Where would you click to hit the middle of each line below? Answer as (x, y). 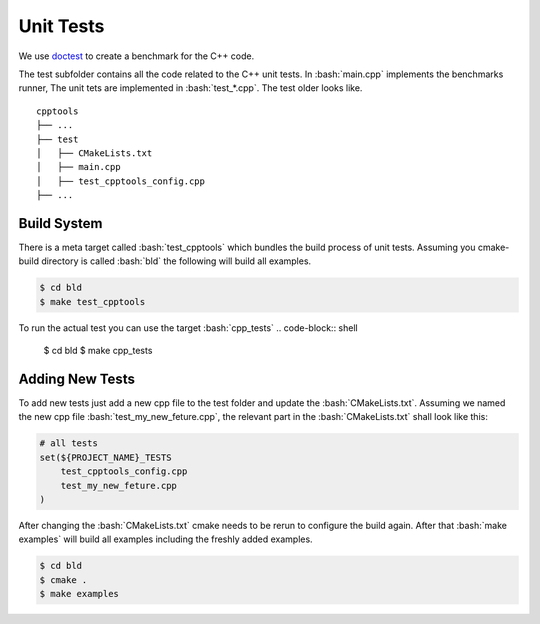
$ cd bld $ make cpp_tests (98, 351)
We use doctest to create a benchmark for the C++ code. (136, 56)
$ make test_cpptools (92, 301)
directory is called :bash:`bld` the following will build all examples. (176, 261)
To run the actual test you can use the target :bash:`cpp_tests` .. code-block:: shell (188, 327)
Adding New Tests (76, 378)
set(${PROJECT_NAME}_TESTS (105, 457)
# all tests (69, 443)
